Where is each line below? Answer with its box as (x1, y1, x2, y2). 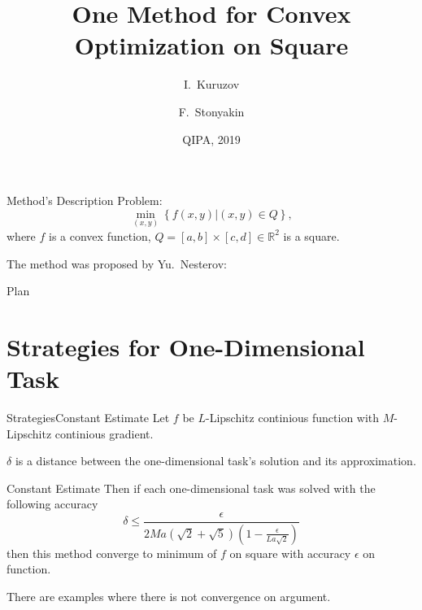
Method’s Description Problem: (7, 192, 163, 209)
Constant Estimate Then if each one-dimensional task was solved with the (7, 479, 376, 496)
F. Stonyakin (178, 102, 245, 120)
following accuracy (7, 495, 98, 512)
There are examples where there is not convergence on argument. (7, 588, 331, 605)
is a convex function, (49, 227, 151, 244)
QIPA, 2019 (182, 130, 241, 147)
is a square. (283, 227, 340, 244)
